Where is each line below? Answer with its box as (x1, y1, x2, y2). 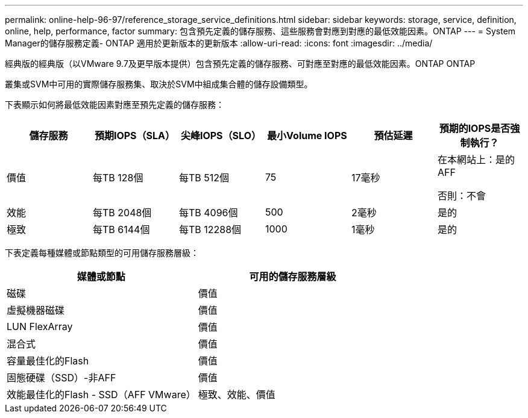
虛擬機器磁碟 (7, 304, 65, 316)
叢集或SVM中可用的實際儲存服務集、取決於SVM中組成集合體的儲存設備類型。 (5, 79, 313, 89)
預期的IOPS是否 (439, 122, 511, 134)
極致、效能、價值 (198, 388, 275, 401)
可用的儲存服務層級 (249, 270, 336, 282)
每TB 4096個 (178, 207, 238, 219)
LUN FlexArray (7, 320, 73, 332)
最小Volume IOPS (267, 129, 347, 142)
